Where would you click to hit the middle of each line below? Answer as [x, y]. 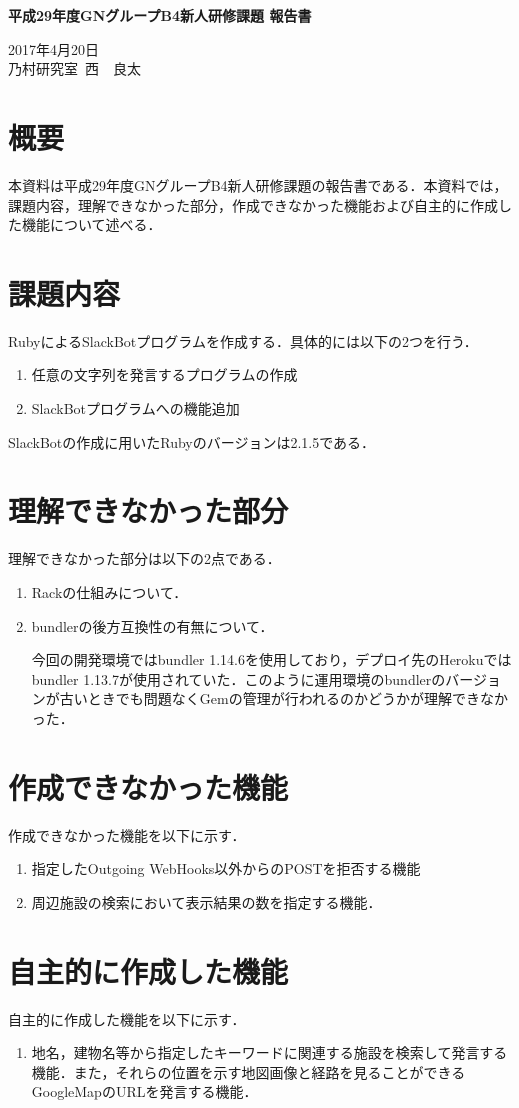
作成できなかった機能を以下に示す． [127, 834]
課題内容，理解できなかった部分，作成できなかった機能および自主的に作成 [253, 204]
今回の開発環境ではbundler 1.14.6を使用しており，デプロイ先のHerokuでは [271, 659]
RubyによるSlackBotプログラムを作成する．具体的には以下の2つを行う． [243, 340]
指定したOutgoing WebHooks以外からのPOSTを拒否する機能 [226, 868]
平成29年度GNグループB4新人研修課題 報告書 [160, 15]
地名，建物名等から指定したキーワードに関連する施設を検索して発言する [269, 1052]
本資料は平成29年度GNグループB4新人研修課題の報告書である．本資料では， [258, 184]
